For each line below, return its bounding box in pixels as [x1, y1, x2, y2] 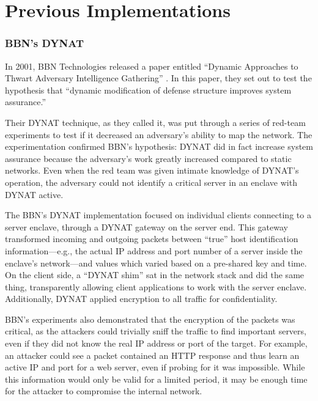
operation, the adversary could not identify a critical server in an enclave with [5, 175, 297, 188]
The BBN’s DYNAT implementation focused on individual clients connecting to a [5, 208, 311, 221]
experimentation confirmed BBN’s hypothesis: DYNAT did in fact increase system [5, 140, 313, 153]
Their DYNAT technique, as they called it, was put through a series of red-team [5, 116, 306, 128]
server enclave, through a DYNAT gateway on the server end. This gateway [5, 220, 288, 233]
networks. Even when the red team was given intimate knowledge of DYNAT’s [5, 164, 299, 177]
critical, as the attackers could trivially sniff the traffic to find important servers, [5, 325, 306, 337]
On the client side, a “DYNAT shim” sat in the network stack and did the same [5, 268, 305, 281]
